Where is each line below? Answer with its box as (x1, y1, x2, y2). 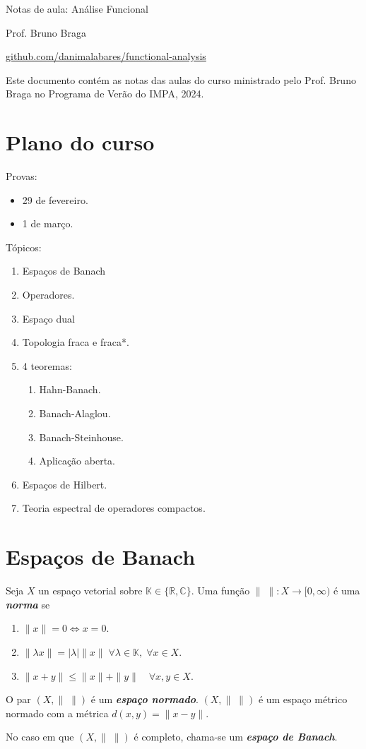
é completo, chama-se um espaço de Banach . (134, 729, 338, 744)
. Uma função (191, 583, 250, 598)
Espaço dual (22, 311, 75, 325)
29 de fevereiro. (22, 192, 88, 207)
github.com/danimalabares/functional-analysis (6, 49, 206, 64)
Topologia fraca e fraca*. (22, 335, 129, 349)
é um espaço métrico (258, 692, 348, 707)
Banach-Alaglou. (39, 406, 111, 421)
